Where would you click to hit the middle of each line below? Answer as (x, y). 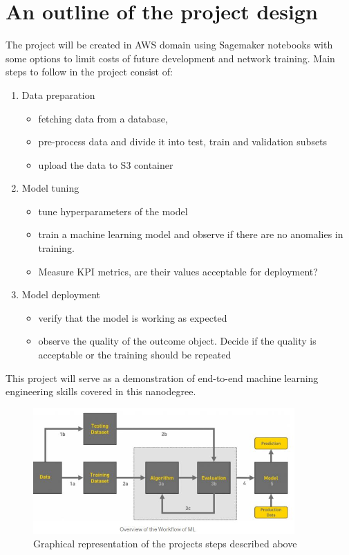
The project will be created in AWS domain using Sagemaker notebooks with (169, 45)
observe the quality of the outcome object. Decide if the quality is (177, 341)
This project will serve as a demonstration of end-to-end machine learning (162, 377)
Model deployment (61, 294)
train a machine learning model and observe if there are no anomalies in (191, 234)
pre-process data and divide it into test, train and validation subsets (183, 142)
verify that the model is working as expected (133, 317)
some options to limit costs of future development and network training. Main (170, 58)
